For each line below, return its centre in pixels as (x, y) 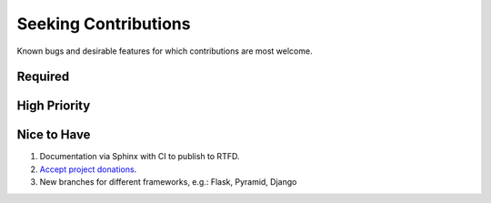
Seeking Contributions (104, 24)
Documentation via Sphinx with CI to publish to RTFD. (140, 157)
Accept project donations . (88, 169)
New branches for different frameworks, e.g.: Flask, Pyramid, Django (168, 182)
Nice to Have (54, 135)
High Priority (54, 106)
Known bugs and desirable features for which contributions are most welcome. (165, 51)
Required (43, 77)
